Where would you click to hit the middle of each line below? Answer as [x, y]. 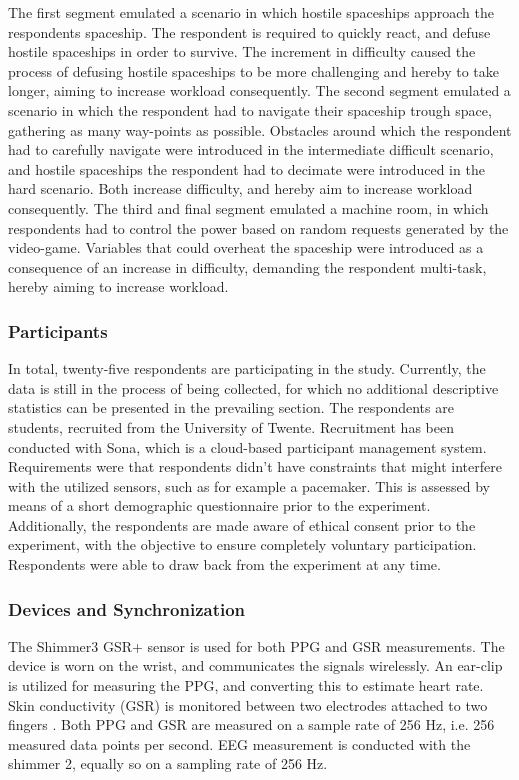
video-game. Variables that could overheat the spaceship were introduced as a [246, 247]
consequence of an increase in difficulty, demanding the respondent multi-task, [247, 266]
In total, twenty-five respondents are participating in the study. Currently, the [247, 368]
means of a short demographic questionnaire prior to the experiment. [219, 505]
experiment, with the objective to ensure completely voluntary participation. [242, 544]
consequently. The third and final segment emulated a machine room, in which [248, 207]
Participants [58, 330]
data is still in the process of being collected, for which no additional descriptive [253, 387]
